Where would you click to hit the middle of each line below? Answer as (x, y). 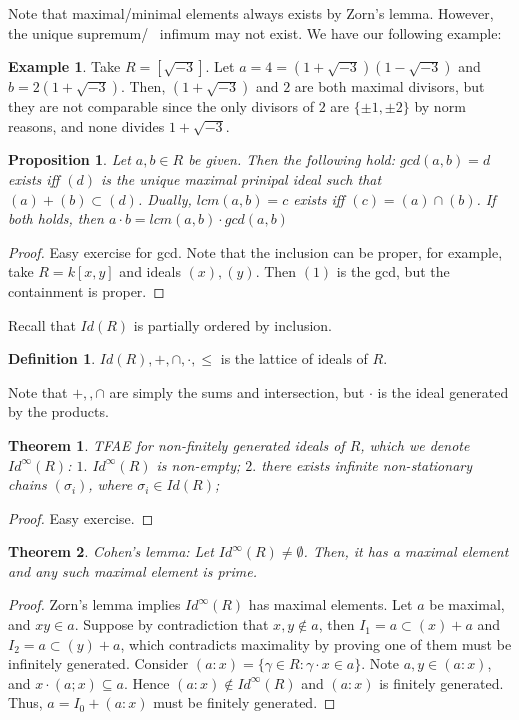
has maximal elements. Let (330, 604)
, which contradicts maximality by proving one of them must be (316, 643)
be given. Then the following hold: (292, 159)
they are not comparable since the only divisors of (161, 106)
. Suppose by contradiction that (171, 624)
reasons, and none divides (86, 125)
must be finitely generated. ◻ (244, 702)
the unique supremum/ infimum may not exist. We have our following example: (255, 32)
